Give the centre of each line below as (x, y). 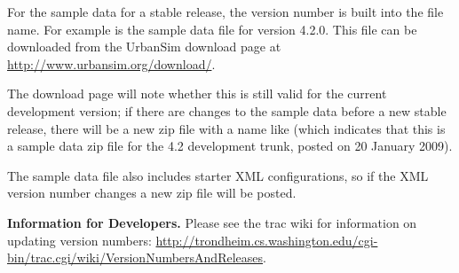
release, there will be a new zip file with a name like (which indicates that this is (226, 128)
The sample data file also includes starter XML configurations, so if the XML (218, 175)
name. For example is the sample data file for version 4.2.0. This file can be (212, 29)
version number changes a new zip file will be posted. (152, 193)
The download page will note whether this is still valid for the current (197, 94)
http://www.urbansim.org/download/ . (111, 63)
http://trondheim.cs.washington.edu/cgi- (267, 240)
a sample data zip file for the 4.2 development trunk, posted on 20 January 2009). (230, 146)
